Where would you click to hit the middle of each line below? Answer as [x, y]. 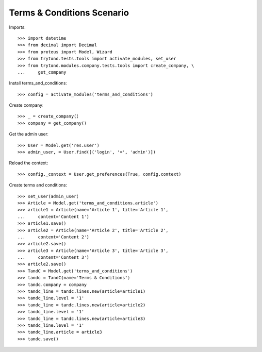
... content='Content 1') [54, 217]
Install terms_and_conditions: [38, 83]
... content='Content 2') [54, 237]
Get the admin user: [29, 134]
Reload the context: [28, 163]
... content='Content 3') [54, 258]
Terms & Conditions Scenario [69, 13]
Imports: [17, 27]
